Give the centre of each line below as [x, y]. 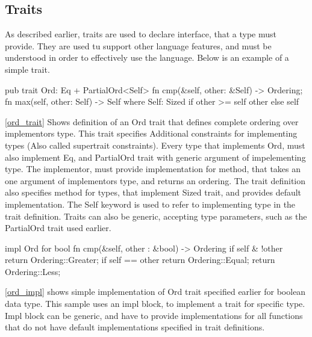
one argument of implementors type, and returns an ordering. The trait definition [155, 180]
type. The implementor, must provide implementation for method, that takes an [153, 169]
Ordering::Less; [33, 271]
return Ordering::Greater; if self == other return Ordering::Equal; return [140, 260]
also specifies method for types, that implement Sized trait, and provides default [153, 192]
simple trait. [27, 69]
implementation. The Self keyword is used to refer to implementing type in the [150, 204]
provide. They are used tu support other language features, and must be [138, 45]
